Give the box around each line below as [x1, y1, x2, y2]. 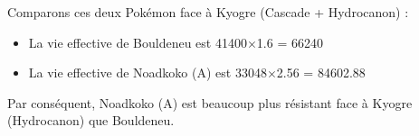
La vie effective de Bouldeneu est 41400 [28, 32, 247, 51]
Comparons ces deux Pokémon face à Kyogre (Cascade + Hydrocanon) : [7, 3, 409, 21]
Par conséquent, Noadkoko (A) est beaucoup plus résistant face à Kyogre [7, 93, 413, 112]
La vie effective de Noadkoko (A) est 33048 [28, 63, 267, 82]
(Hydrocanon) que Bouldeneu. [7, 111, 175, 130]
